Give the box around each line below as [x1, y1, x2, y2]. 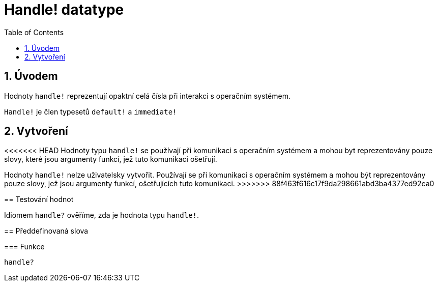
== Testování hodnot [4, 195, 74, 204]
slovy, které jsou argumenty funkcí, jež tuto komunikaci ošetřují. [4, 155, 217, 164]
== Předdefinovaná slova [4, 226, 89, 236]
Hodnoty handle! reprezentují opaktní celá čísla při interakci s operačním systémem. [4, 91, 290, 100]
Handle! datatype [4, 1, 124, 18]
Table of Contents [4, 27, 64, 37]
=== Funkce [4, 242, 45, 251]
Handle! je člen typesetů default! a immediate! [4, 107, 177, 116]
